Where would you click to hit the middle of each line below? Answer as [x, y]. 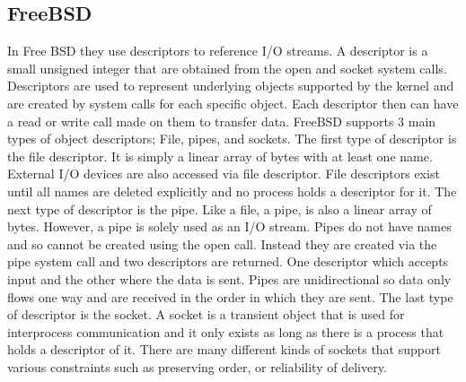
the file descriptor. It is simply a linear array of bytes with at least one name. [220, 156]
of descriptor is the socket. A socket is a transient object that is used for [206, 314]
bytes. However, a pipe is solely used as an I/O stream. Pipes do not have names [229, 226]
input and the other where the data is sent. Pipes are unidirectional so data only [229, 278]
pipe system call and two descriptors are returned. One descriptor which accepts [228, 261]
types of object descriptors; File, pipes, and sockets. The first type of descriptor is [232, 139]
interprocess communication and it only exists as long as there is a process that [226, 331]
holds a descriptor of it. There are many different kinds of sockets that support [224, 349]
